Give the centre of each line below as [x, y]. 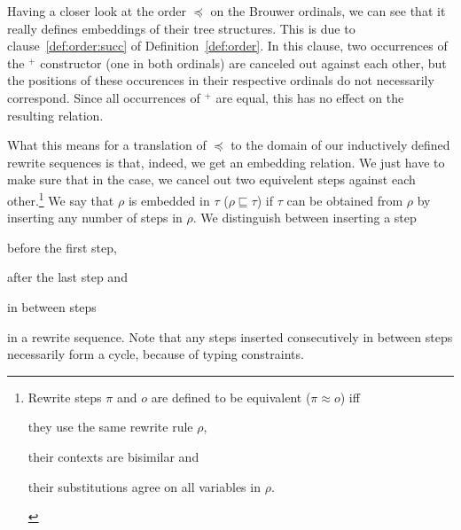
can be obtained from [345, 200]
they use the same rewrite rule [110, 427]
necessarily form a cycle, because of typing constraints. [156, 354]
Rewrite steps [65, 397]
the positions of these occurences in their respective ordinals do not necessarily [221, 80]
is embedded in [169, 200]
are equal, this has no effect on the [310, 97]
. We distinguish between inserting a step [305, 218]
